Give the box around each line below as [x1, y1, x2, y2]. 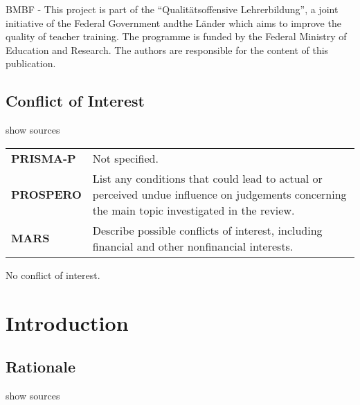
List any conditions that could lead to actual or [92, 170, 323, 186]
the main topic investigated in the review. [92, 201, 295, 218]
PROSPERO [11, 186, 82, 202]
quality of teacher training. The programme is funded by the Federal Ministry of [6, 29, 347, 44]
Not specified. [92, 150, 159, 166]
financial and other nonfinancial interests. [92, 237, 294, 254]
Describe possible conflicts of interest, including [92, 222, 323, 238]
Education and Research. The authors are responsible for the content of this [6, 42, 329, 57]
